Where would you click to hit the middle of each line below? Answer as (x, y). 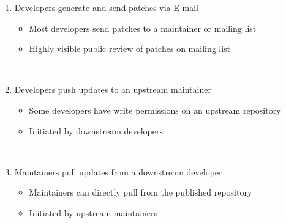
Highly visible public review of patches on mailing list (130, 49)
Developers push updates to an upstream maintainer (113, 90)
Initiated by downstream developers (96, 130)
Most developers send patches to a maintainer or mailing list (143, 28)
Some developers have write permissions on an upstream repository (155, 110)
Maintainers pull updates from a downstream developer (118, 171)
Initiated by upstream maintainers (93, 212)
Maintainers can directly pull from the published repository (141, 192)
